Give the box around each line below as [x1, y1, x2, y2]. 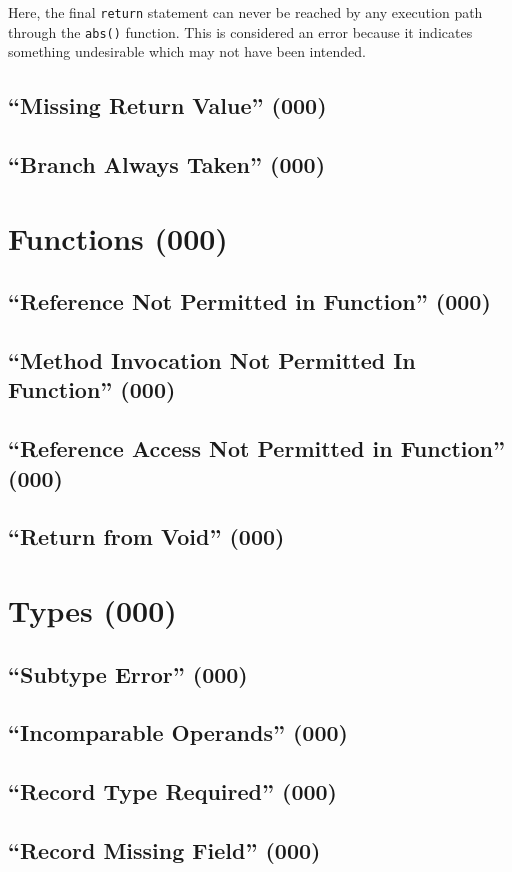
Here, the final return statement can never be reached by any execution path [8, 2, 483, 22]
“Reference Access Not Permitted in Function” [8, 433, 505, 464]
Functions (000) [8, 217, 228, 258]
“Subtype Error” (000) [8, 658, 248, 689]
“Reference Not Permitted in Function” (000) [8, 286, 491, 317]
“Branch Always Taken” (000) [8, 149, 326, 180]
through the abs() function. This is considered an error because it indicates [8, 21, 473, 42]
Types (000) [8, 589, 177, 630]
